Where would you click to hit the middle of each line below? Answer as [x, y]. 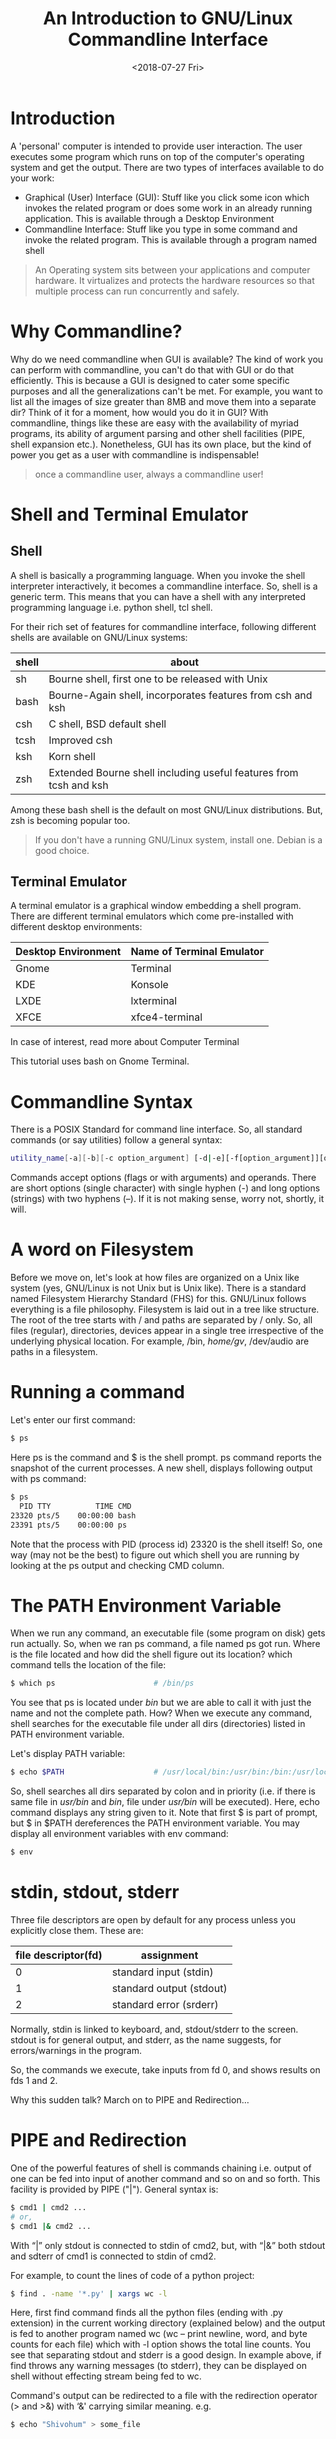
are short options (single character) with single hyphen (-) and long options [165, 1188]
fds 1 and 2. [34, 2080]
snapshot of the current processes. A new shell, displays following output [161, 1468]
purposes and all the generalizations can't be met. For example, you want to [166, 391]
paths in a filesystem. [54, 1352]
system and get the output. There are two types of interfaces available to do [167, 167]
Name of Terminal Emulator [197, 952]
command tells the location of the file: [88, 1665]
